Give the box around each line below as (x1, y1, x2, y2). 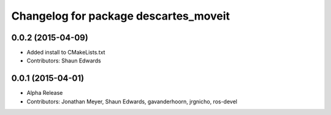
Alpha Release (26, 89, 63, 97)
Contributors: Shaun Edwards (26, 57, 101, 64)
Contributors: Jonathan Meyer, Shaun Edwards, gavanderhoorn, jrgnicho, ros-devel (26, 98, 237, 105)
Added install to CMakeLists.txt (26, 49, 105, 56)
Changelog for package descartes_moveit (11, 9, 230, 23)
